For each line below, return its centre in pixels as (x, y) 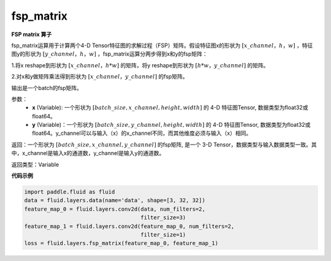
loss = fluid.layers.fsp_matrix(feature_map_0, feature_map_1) (121, 243)
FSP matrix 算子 (32, 34)
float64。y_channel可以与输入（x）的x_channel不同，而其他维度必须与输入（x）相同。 (142, 133)
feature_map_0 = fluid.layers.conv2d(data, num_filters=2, (115, 209)
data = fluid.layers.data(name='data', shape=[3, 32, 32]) (115, 200)
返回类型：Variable (35, 164)
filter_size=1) (163, 235)
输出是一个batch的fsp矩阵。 (47, 88)
